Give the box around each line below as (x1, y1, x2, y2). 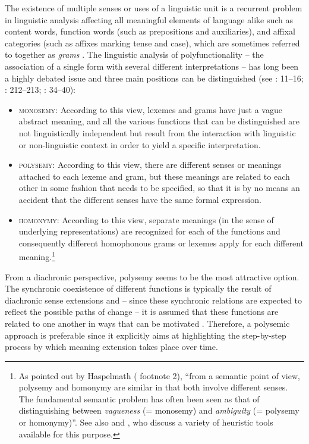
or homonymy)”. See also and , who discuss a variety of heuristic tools (18, 416, 273, 429)
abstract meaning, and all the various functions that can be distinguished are (18, 115, 300, 127)
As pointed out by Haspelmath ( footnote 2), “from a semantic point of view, (18, 369, 300, 382)
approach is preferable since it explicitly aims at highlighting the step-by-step (5, 329, 286, 341)
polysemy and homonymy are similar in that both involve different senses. (18, 381, 288, 393)
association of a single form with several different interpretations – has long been (5, 60, 299, 72)
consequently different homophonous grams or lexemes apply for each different (18, 236, 304, 249)
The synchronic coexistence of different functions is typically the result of (5, 282, 272, 295)
